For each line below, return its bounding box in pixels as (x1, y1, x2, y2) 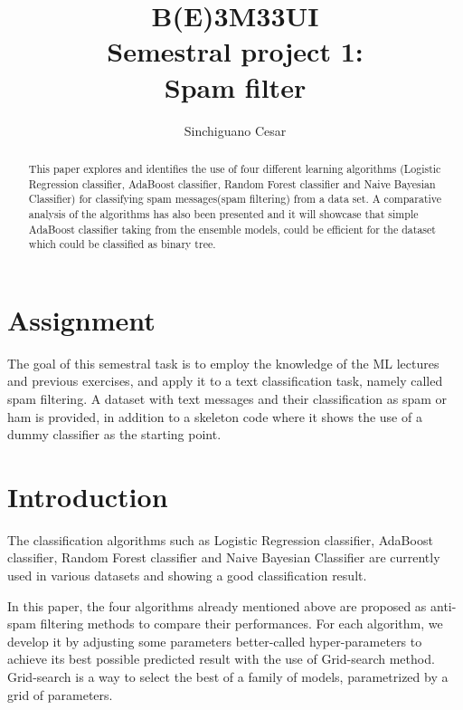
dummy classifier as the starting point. (7, 425, 222, 444)
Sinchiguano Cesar (184, 120, 287, 139)
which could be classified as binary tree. (28, 236, 216, 252)
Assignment (7, 301, 156, 338)
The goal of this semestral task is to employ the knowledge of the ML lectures (7, 353, 439, 372)
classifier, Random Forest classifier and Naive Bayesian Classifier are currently (7, 548, 440, 567)
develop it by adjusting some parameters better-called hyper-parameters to (7, 631, 422, 650)
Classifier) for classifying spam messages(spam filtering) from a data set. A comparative (28, 191, 442, 206)
